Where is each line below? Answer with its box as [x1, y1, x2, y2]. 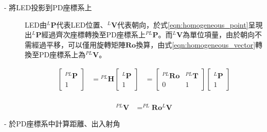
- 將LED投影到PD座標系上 [4, 2, 92, 12]
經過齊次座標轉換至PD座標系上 [41, 29, 146, 40]
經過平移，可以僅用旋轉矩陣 [31, 39, 126, 50]
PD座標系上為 [39, 49, 86, 60]
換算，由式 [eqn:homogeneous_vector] [136, 39, 256, 50]
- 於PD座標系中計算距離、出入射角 [4, 118, 120, 129]
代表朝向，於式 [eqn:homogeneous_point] [117, 19, 248, 30]
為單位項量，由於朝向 [183, 29, 255, 40]
